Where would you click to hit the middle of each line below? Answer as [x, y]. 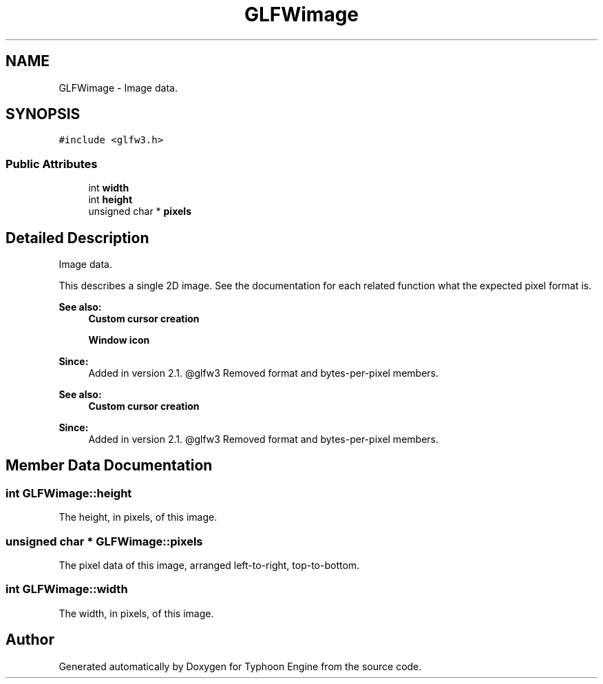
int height [110, 200]
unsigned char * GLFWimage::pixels [104, 541]
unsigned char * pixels [140, 211]
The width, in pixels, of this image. [136, 613]
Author [30, 640]
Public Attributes [52, 164]
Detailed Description [77, 238]
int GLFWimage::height [69, 493]
